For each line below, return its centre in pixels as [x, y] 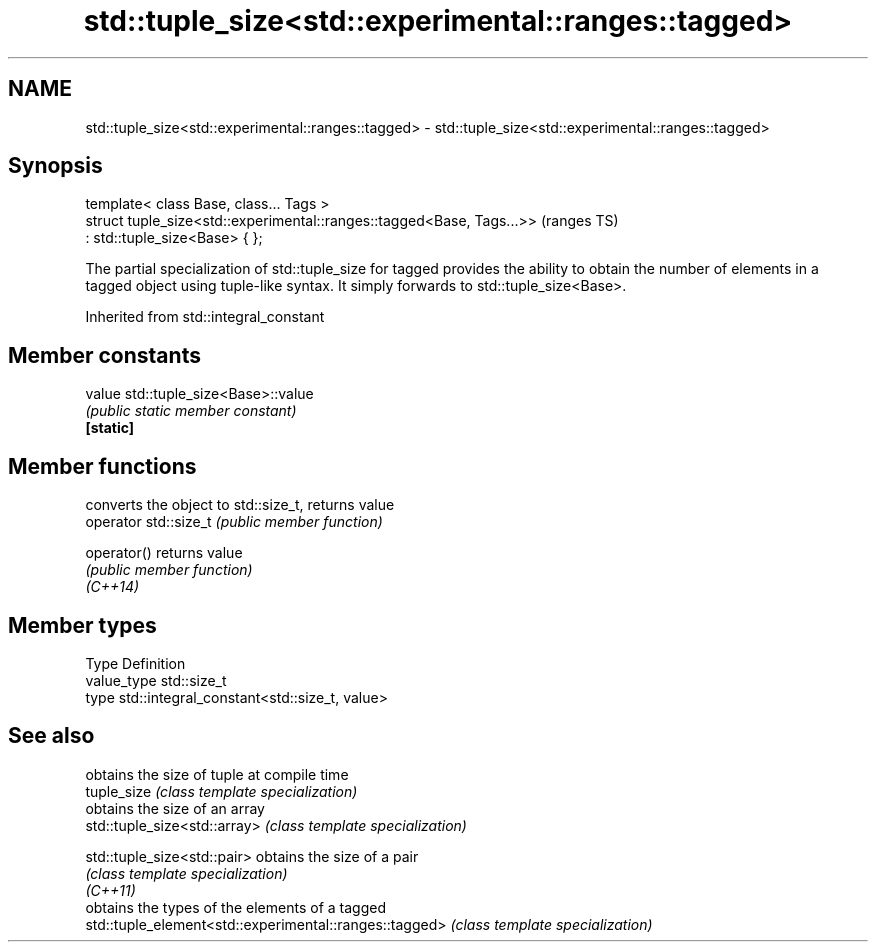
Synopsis [55, 166]
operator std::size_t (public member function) [234, 522]
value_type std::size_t [156, 680]
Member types [82, 625]
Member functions [102, 466]
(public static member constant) [191, 411]
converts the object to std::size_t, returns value [240, 505]
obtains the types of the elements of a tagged [235, 907]
